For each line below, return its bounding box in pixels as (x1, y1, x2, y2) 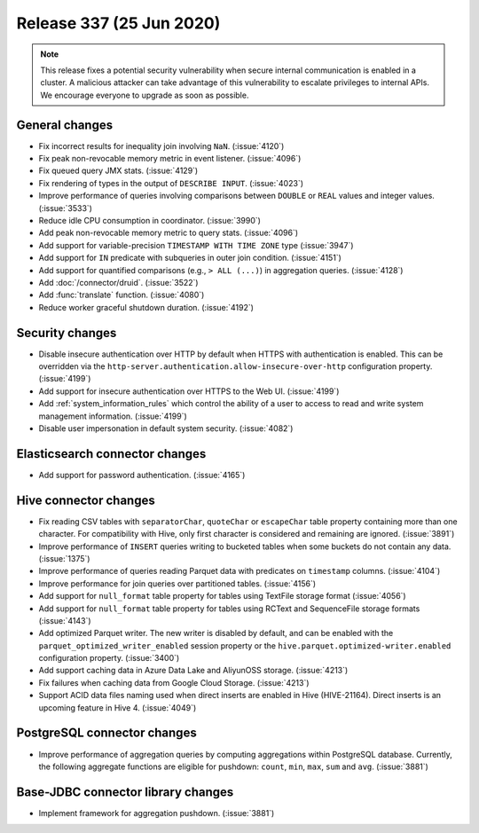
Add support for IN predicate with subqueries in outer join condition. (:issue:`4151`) (38, 253, 342, 263)
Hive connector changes (16, 492, 155, 507)
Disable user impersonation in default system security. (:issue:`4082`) (38, 422, 294, 434)
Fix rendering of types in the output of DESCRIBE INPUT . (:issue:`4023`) (38, 177, 304, 188)
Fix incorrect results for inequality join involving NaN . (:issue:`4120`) (38, 140, 285, 151)
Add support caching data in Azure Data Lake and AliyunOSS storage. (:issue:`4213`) (38, 665, 349, 676)
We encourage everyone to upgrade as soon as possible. (40, 90, 249, 100)
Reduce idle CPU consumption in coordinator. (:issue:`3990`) (38, 215, 262, 225)
